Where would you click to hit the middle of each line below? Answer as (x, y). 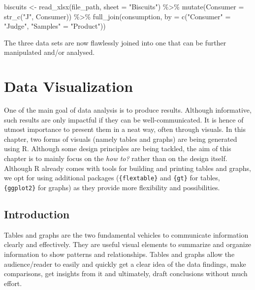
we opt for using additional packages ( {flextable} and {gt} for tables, (112, 178)
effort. (13, 283)
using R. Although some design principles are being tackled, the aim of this (118, 148)
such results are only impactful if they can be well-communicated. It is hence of (124, 119)
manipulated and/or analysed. (49, 52)
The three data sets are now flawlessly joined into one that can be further (115, 42)
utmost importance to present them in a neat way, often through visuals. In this (125, 129)
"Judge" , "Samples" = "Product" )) (55, 26)
